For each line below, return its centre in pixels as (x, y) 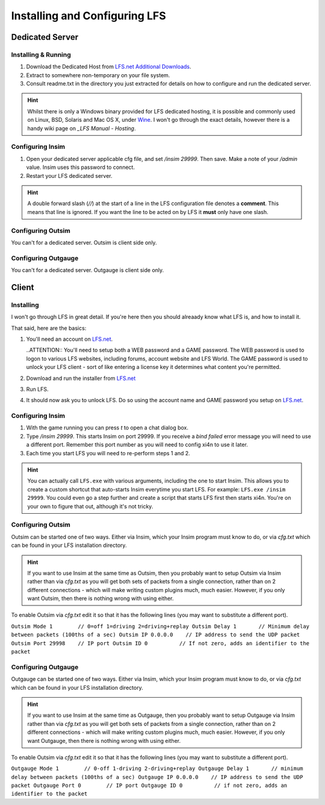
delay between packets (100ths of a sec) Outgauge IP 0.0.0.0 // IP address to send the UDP (157, 777)
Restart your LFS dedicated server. (69, 175)
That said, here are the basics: (49, 328)
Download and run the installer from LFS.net (81, 378)
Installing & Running (41, 54)
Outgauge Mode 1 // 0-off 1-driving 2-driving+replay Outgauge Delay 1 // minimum (157, 769)
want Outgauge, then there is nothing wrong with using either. (104, 740)
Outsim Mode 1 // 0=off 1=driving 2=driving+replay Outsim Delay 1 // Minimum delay (160, 626)
